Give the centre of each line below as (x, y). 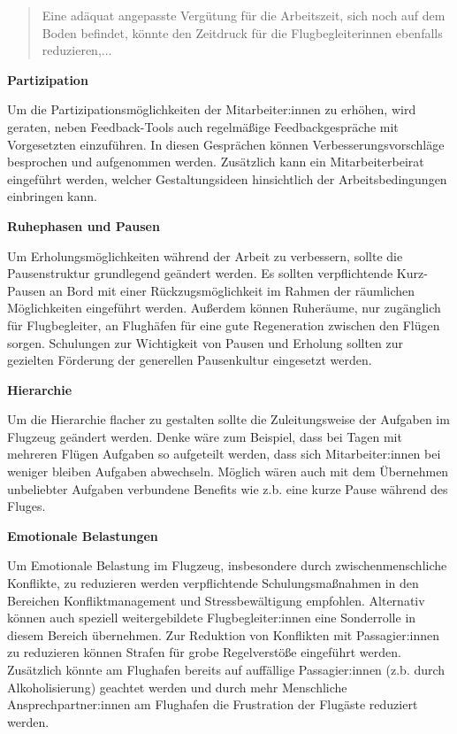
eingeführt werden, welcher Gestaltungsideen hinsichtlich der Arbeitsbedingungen (227, 178)
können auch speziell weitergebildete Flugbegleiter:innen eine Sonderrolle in (212, 618)
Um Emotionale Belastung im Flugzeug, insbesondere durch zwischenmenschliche (227, 565)
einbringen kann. (52, 196)
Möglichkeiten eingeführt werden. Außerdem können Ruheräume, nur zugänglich (224, 308)
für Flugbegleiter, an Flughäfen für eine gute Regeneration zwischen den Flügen (224, 325)
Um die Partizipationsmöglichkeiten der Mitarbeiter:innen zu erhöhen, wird (212, 109)
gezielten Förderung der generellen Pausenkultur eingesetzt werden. (190, 360)
